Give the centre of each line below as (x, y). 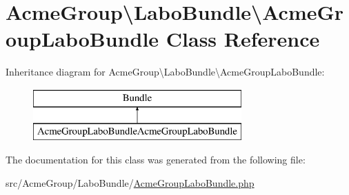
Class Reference (243, 39)
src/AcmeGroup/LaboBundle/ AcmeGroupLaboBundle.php (130, 182)
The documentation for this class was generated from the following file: (156, 160)
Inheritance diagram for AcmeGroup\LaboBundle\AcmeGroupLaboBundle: (165, 72)
